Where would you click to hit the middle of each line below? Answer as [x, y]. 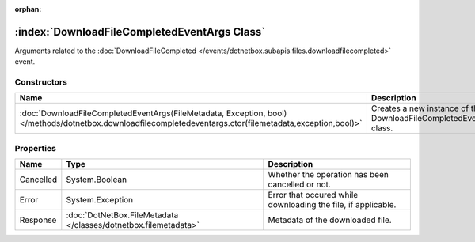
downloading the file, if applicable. [332, 205]
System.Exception [100, 200]
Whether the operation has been [329, 175]
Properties [36, 148]
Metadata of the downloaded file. [330, 220]
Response [38, 220]
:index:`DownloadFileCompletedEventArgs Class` [140, 32]
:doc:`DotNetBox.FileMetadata [122, 215]
